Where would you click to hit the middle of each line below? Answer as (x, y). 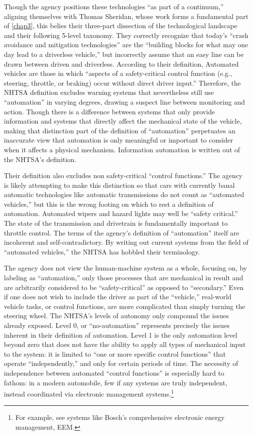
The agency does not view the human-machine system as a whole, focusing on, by (126, 268)
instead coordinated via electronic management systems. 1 (89, 393)
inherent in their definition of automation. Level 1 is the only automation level (121, 335)
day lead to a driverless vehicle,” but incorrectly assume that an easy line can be (124, 54)
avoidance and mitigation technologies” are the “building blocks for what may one (126, 45)
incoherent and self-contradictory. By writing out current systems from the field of (126, 242)
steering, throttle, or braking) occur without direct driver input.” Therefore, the (122, 82)
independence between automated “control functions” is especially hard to (114, 372)
